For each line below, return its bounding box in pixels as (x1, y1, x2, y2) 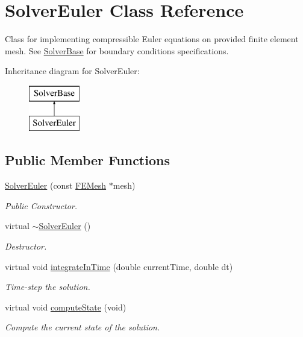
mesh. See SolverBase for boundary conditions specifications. (5, 44, 229, 57)
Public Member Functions (5, 151, 170, 169)
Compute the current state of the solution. (5, 321, 160, 333)
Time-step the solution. (5, 280, 90, 293)
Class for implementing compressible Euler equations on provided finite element (5, 33, 299, 45)
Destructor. (5, 240, 47, 253)
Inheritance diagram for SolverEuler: (5, 65, 140, 77)
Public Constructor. (5, 199, 78, 212)
